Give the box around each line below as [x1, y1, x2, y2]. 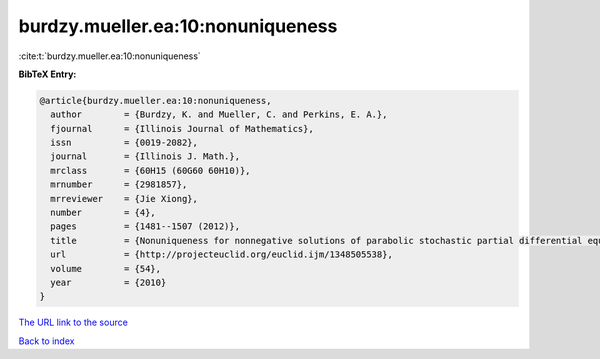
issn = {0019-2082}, [50, 137, 199, 149]
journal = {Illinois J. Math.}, [50, 151, 240, 162]
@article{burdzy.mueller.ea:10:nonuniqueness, [39, 95, 272, 106]
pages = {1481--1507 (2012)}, [50, 221, 240, 232]
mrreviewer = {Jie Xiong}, [50, 193, 199, 204]
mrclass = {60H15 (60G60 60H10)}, [50, 165, 251, 176]
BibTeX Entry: [18, 68, 77, 80]
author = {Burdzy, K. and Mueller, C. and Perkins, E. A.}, [50, 109, 388, 120]
